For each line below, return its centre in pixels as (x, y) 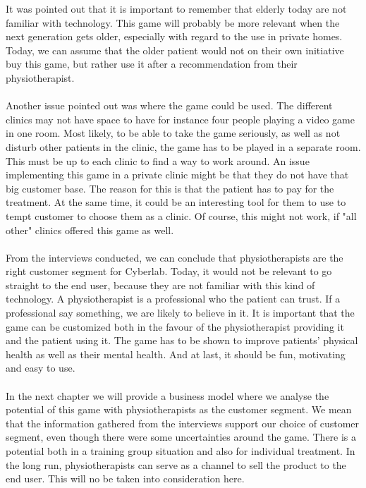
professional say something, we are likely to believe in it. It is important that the (180, 313)
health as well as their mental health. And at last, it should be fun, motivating (176, 354)
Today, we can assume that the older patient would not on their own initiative (175, 50)
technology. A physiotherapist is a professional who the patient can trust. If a (173, 299)
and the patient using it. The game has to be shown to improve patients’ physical (182, 340)
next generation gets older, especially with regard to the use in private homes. (174, 36)
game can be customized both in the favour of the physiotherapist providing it (175, 326)
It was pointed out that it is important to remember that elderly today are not (176, 8)
